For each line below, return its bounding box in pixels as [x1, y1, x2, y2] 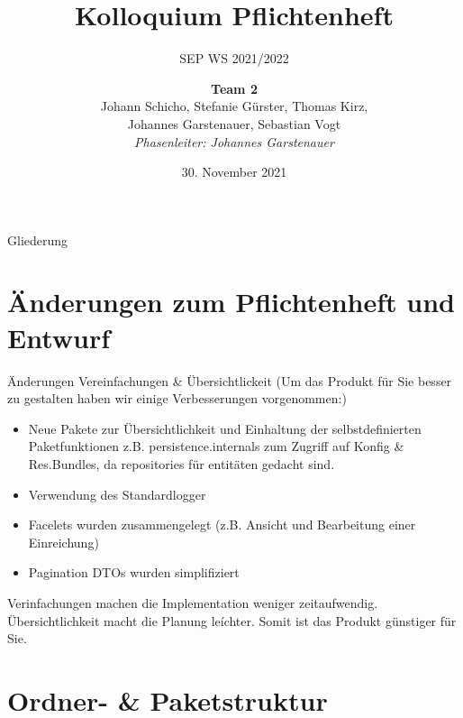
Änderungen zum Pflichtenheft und [7, 283, 455, 320]
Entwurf [7, 318, 111, 355]
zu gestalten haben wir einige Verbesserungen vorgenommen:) [7, 389, 347, 408]
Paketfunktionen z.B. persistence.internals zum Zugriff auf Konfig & [28, 437, 404, 456]
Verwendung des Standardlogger [28, 484, 206, 503]
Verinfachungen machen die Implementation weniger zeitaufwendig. [7, 593, 378, 612]
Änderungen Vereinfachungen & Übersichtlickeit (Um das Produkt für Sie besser [7, 371, 452, 390]
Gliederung [7, 230, 68, 249]
